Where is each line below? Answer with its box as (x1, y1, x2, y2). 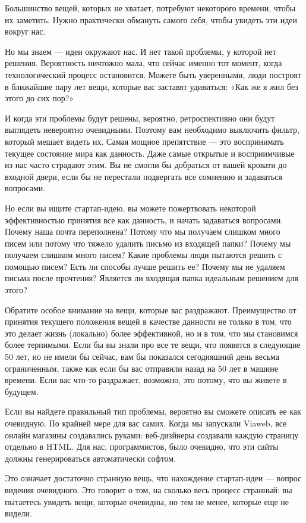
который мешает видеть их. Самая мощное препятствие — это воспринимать (5, 135, 284, 147)
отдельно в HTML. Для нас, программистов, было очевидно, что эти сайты (5, 440, 279, 453)
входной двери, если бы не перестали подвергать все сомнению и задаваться (5, 170, 282, 182)
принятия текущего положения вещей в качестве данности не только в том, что (5, 315, 292, 328)
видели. (5, 507, 32, 519)
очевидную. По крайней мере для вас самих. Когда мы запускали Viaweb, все (5, 417, 287, 429)
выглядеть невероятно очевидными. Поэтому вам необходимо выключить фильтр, (5, 123, 299, 136)
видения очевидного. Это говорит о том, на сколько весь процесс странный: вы (5, 483, 292, 496)
